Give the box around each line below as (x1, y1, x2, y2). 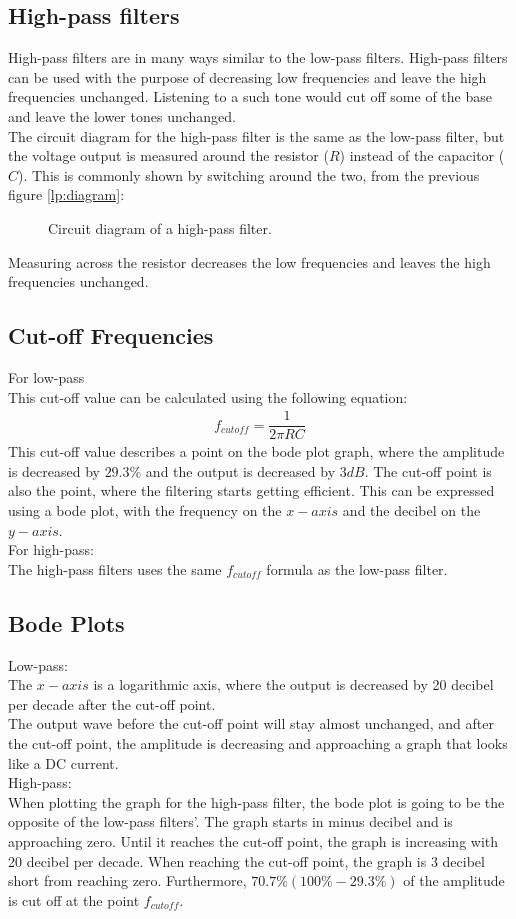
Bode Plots (8, 607, 125, 638)
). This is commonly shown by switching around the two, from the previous (18, 164, 480, 185)
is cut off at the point (8, 889, 140, 910)
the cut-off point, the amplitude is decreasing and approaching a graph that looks (8, 732, 508, 753)
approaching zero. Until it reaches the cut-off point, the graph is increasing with (8, 830, 499, 851)
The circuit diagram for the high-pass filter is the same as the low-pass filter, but (8, 125, 505, 146)
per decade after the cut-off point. (8, 693, 216, 714)
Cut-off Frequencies (8, 320, 214, 351)
